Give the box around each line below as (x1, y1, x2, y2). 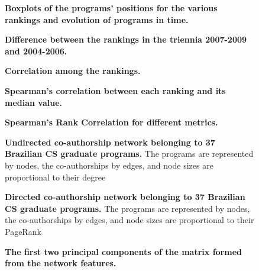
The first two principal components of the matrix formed (5, 245, 242, 257)
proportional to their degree (5, 170, 106, 183)
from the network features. (5, 257, 116, 269)
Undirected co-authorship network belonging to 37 (5, 135, 215, 148)
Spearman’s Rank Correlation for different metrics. (5, 116, 218, 128)
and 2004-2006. (5, 44, 67, 57)
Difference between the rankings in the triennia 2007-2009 (5, 33, 247, 46)
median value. (5, 96, 63, 108)
